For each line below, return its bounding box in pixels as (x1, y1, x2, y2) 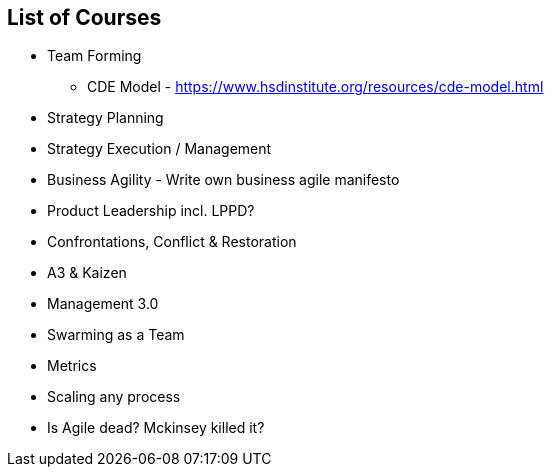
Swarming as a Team (47, 326, 185, 344)
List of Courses (7, 5, 162, 30)
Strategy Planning (47, 109, 164, 127)
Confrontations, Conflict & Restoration (47, 233, 297, 251)
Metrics (47, 357, 97, 375)
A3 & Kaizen (47, 264, 127, 282)
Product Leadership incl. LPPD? (47, 202, 255, 220)
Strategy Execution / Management (47, 140, 272, 158)
